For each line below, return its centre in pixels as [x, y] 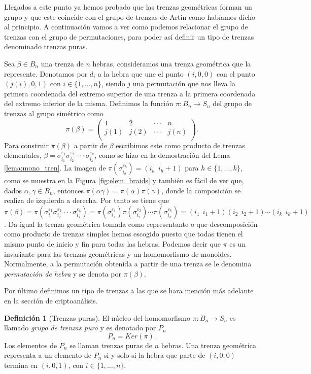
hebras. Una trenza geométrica [209, 345]
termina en [21, 365]
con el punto [236, 73]
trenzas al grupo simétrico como [54, 113]
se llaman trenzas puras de [111, 345]
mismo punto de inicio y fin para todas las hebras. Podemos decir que [112, 244]
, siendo [113, 83]
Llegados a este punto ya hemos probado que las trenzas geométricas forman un [128, 7]
